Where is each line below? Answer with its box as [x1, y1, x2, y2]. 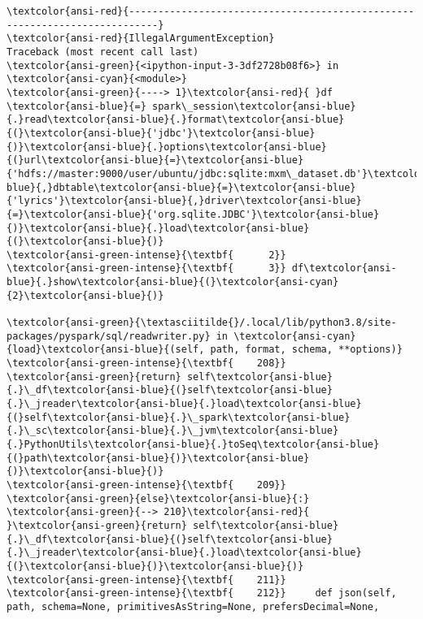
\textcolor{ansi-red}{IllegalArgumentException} [7, 32, 275, 45]
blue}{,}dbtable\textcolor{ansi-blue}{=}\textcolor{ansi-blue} [7, 181, 356, 193]
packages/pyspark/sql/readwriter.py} [7, 330, 211, 342]
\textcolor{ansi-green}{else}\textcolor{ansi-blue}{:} [7, 492, 310, 504]
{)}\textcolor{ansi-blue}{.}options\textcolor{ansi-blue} [7, 141, 327, 153]
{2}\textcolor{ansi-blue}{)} [7, 289, 164, 301]
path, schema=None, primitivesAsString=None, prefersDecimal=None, [7, 600, 380, 613]
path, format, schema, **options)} [210, 344, 403, 356]
